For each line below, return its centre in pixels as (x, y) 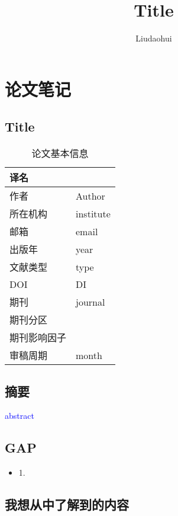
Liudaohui (154, 38)
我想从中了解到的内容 (67, 504)
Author (90, 195)
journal (90, 302)
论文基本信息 (60, 153)
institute (93, 213)
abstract (20, 416)
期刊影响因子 (38, 338)
